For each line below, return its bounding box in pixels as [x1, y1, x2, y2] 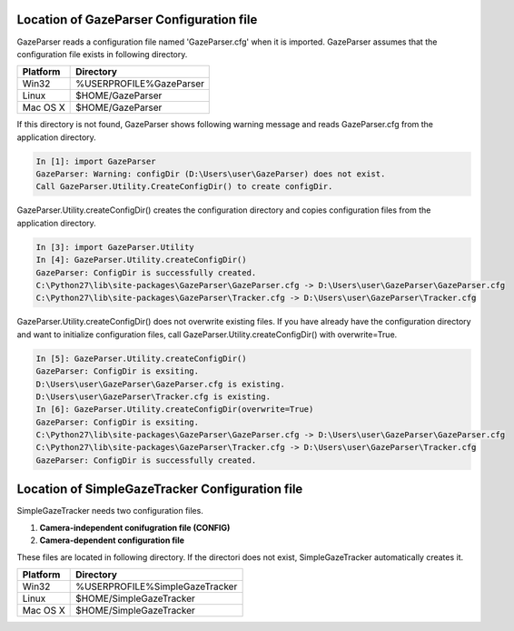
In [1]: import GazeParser [35, 155, 156, 166]
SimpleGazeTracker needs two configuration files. [16, 506, 203, 516]
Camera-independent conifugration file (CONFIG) [39, 522, 231, 533]
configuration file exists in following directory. [16, 48, 188, 59]
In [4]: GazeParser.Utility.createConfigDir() [35, 255, 247, 265]
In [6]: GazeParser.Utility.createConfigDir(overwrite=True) [35, 405, 314, 415]
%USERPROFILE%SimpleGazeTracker [75, 580, 238, 593]
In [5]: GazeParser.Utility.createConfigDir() [35, 353, 247, 364]
